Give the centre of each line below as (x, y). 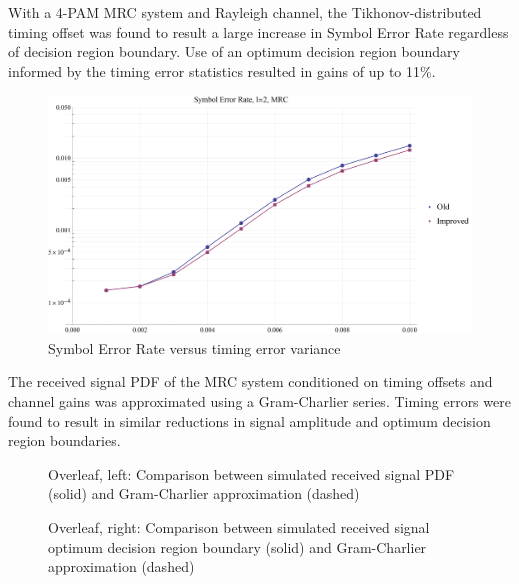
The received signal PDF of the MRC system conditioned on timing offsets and (250, 381)
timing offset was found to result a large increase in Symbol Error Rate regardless (258, 31)
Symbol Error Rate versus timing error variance (194, 347)
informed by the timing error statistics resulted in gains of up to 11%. (222, 70)
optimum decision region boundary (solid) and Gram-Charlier (237, 546)
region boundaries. (64, 440)
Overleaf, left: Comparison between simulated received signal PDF (251, 473)
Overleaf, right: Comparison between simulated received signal (239, 527)
